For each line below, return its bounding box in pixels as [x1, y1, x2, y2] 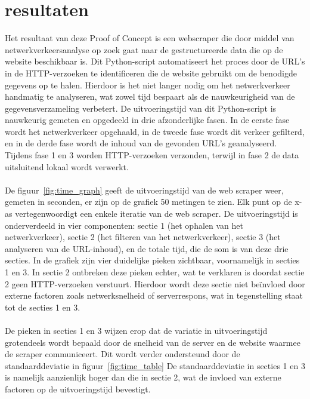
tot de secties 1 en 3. [5, 300, 80, 313]
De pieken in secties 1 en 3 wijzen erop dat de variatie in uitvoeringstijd [5, 324, 268, 336]
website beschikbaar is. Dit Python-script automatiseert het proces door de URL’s [5, 55, 305, 67]
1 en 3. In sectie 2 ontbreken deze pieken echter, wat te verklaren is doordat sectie [5, 266, 305, 278]
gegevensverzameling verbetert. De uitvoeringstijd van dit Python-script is [5, 102, 277, 114]
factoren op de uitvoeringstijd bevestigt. [5, 382, 151, 395]
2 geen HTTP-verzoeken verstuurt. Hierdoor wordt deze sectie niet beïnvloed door [5, 277, 305, 290]
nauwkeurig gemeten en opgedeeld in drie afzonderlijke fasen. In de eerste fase [5, 113, 290, 126]
